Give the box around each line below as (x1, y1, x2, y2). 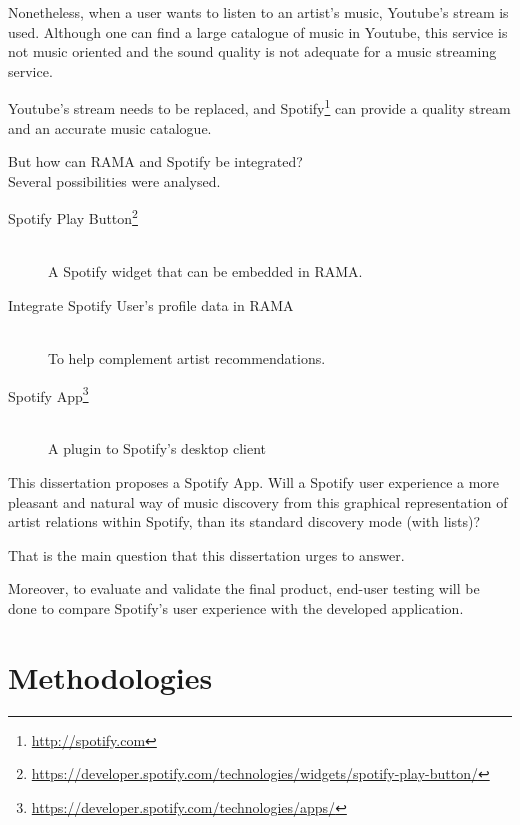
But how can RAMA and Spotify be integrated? (8, 151, 303, 172)
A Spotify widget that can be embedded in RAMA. (48, 261, 363, 282)
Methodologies (8, 656, 213, 697)
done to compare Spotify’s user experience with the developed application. (8, 598, 464, 619)
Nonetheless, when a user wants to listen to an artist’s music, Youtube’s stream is (8, 2, 509, 22)
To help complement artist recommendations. (48, 348, 326, 369)
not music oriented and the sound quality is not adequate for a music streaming (8, 41, 497, 62)
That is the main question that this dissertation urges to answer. (8, 544, 405, 565)
